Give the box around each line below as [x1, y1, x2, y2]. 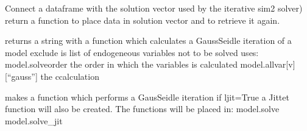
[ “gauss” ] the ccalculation [5, 69, 99, 82]
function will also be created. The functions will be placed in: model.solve [5, 102, 280, 115]
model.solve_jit [5, 114, 63, 127]
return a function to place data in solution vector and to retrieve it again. [5, 13, 280, 26]
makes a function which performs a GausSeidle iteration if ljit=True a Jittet [5, 90, 289, 103]
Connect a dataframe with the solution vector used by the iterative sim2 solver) [5, 2, 303, 14]
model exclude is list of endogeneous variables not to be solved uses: [5, 46, 259, 58]
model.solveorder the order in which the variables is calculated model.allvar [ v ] [5, 58, 295, 71]
